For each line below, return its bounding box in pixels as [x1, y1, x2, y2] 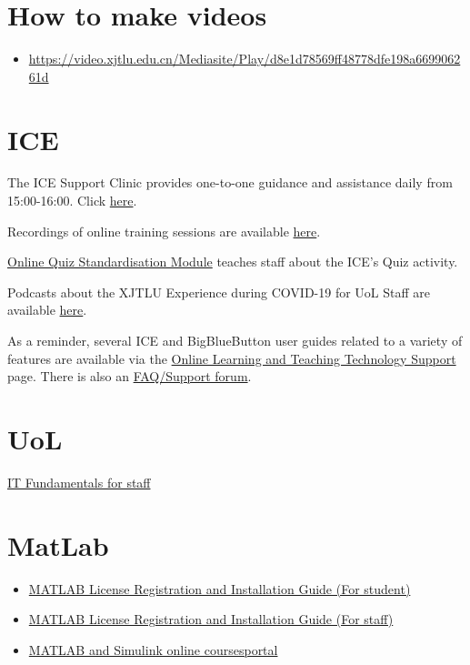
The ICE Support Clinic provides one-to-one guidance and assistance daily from [7, 173, 453, 192]
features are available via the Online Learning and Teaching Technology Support [7, 348, 456, 368]
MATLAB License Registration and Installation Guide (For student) [28, 579, 411, 598]
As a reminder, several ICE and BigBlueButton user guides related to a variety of [7, 331, 463, 349]
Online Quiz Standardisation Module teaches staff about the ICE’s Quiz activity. [7, 252, 458, 271]
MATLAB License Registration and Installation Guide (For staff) [28, 610, 394, 629]
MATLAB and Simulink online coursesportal [28, 640, 278, 659]
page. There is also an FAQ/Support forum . [7, 367, 252, 386]
